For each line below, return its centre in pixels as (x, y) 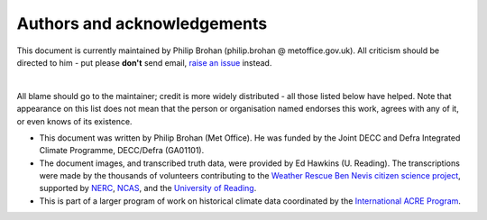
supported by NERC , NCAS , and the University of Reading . (148, 188)
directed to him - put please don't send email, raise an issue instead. (144, 62)
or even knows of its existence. (74, 121)
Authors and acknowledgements (142, 23)
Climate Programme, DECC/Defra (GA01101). (122, 151)
